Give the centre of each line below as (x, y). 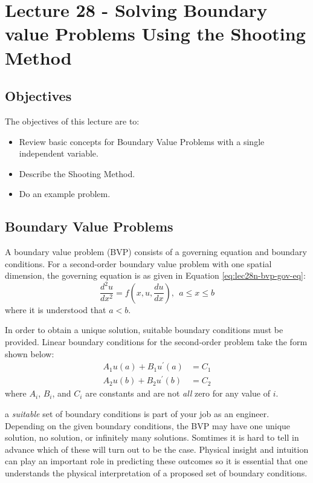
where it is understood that (56, 309)
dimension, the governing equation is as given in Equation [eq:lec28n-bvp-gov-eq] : (155, 275)
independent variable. (59, 153)
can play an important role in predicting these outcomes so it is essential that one (156, 461)
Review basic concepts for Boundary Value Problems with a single (142, 141)
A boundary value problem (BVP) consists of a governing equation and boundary (156, 252)
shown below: (30, 353)
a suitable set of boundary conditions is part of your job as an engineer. (137, 414)
